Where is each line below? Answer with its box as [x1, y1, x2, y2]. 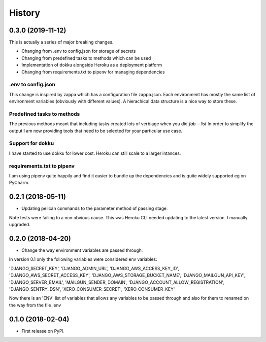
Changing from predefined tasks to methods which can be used [21, 55, 151, 61]
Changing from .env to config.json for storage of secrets [21, 48, 136, 54]
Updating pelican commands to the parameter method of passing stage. [21, 205, 168, 211]
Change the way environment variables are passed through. [21, 247, 143, 253]
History [9, 7, 40, 18]
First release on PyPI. [21, 328, 65, 334]
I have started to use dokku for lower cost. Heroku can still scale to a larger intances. [9, 150, 181, 156]
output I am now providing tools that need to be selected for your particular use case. [9, 128, 182, 134]
